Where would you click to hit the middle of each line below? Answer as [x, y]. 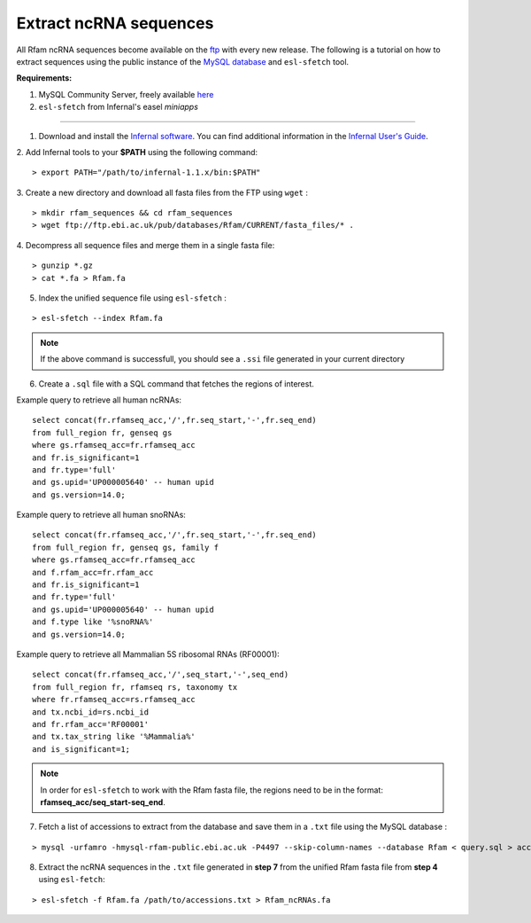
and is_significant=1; [81, 749]
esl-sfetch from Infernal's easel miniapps [119, 107]
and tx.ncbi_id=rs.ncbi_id [91, 712]
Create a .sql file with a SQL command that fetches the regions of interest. [176, 383]
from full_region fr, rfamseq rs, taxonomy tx [135, 687]
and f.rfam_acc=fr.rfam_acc [93, 572]
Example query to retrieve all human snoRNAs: [101, 515]
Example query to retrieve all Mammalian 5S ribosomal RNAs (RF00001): [148, 654]
